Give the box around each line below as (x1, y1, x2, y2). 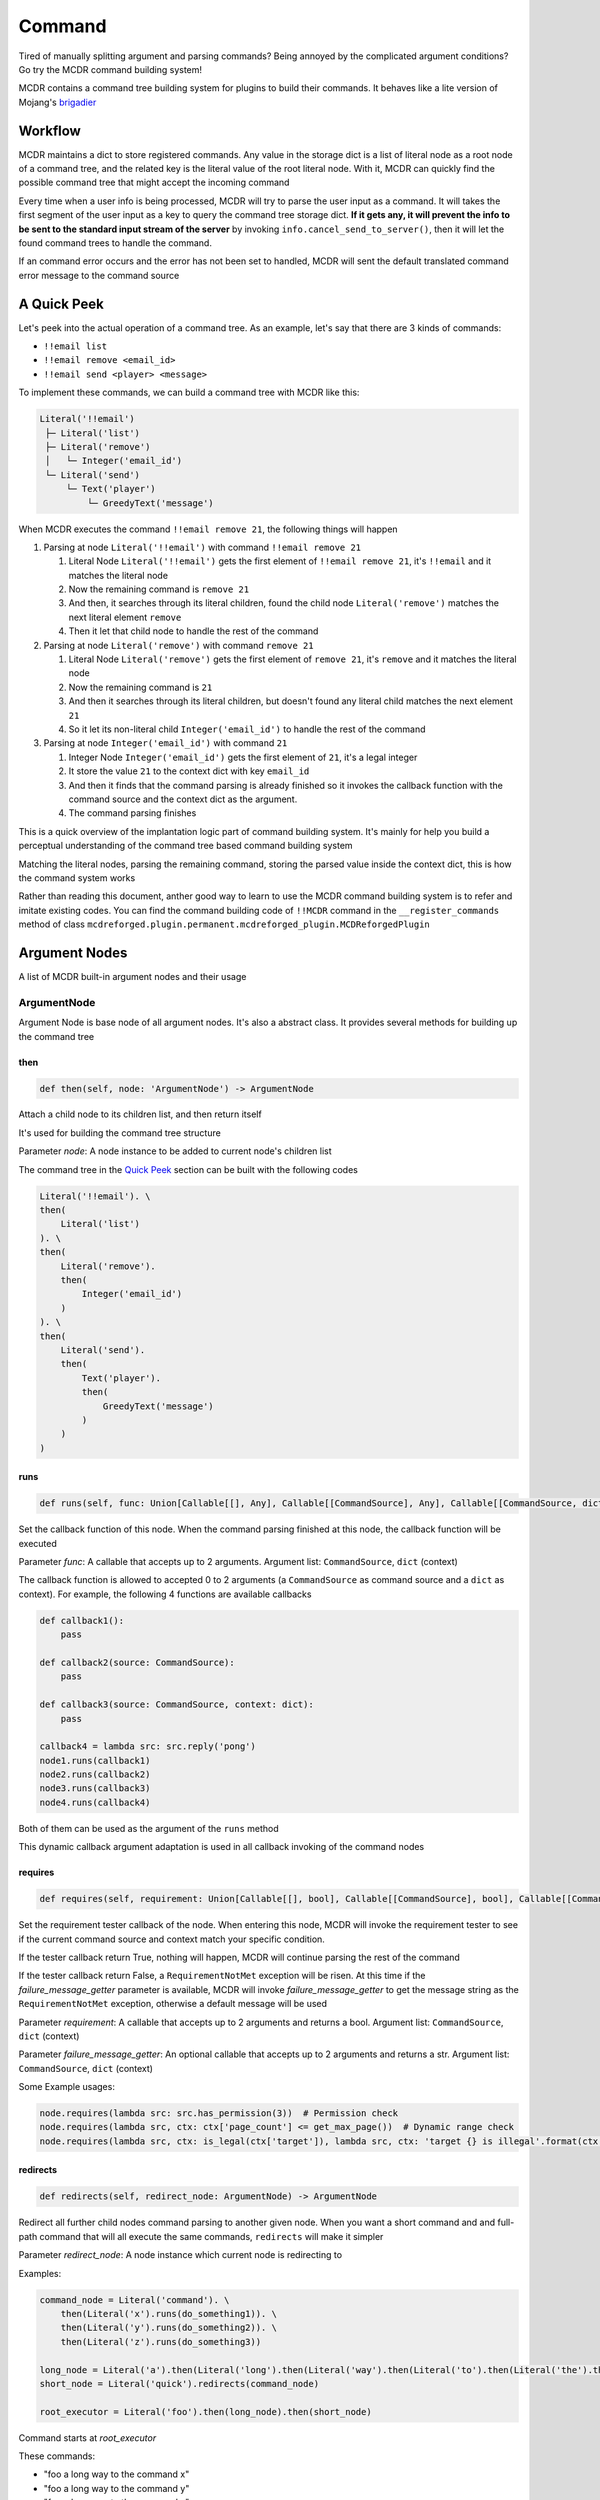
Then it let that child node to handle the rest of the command (68, 625, 319, 637)
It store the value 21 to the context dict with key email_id (68, 765, 310, 777)
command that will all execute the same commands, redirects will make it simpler (39, 2230, 384, 2242)
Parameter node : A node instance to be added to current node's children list (18, 1145, 332, 1157)
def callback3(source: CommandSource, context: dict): (39, 1699, 314, 1710)
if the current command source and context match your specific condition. (18, 1933, 325, 1945)
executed (18, 1537, 57, 1549)
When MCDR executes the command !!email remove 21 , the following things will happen (18, 523, 399, 535)
